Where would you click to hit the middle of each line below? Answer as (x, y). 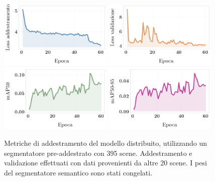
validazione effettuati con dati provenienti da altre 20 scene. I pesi (105, 163)
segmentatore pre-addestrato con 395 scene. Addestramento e (98, 153)
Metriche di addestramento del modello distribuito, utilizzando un (105, 143)
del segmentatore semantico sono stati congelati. (78, 172)
